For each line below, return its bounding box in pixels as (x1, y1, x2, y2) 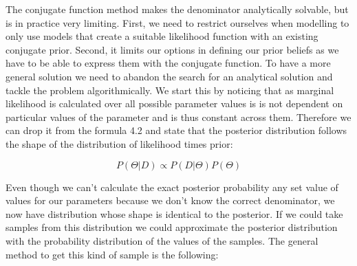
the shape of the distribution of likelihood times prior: (6, 136, 233, 151)
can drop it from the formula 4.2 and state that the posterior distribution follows (6, 123, 347, 137)
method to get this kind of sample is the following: (6, 247, 219, 261)
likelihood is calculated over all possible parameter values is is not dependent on (6, 96, 343, 111)
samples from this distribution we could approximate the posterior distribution (6, 220, 338, 234)
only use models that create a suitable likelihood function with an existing (6, 29, 318, 43)
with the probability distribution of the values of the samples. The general (6, 233, 318, 247)
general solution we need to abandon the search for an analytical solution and (6, 69, 333, 83)
